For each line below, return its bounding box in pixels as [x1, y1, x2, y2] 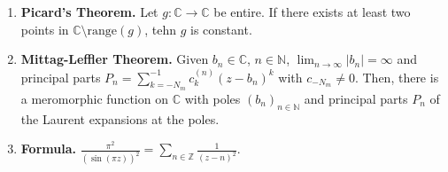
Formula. [20, 139, 76, 158]
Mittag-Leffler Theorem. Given [20, 50, 209, 68]
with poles [184, 89, 241, 107]
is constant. [190, 20, 252, 38]
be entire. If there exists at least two [213, 3, 411, 20]
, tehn [144, 20, 177, 38]
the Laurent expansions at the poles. [20, 109, 220, 128]
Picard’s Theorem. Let [20, 3, 158, 20]
